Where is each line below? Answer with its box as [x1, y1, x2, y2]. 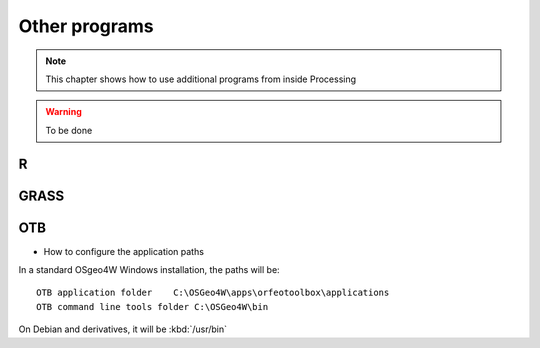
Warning [45, 106, 82, 118]
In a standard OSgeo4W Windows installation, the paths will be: [18, 264, 280, 276]
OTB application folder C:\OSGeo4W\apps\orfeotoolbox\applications [36, 287, 390, 299]
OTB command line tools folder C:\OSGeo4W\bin [36, 301, 269, 312]
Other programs [18, 15, 154, 37]
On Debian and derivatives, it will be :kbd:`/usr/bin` [18, 323, 228, 335]
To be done [45, 124, 93, 136]
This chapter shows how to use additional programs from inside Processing [45, 73, 357, 85]
